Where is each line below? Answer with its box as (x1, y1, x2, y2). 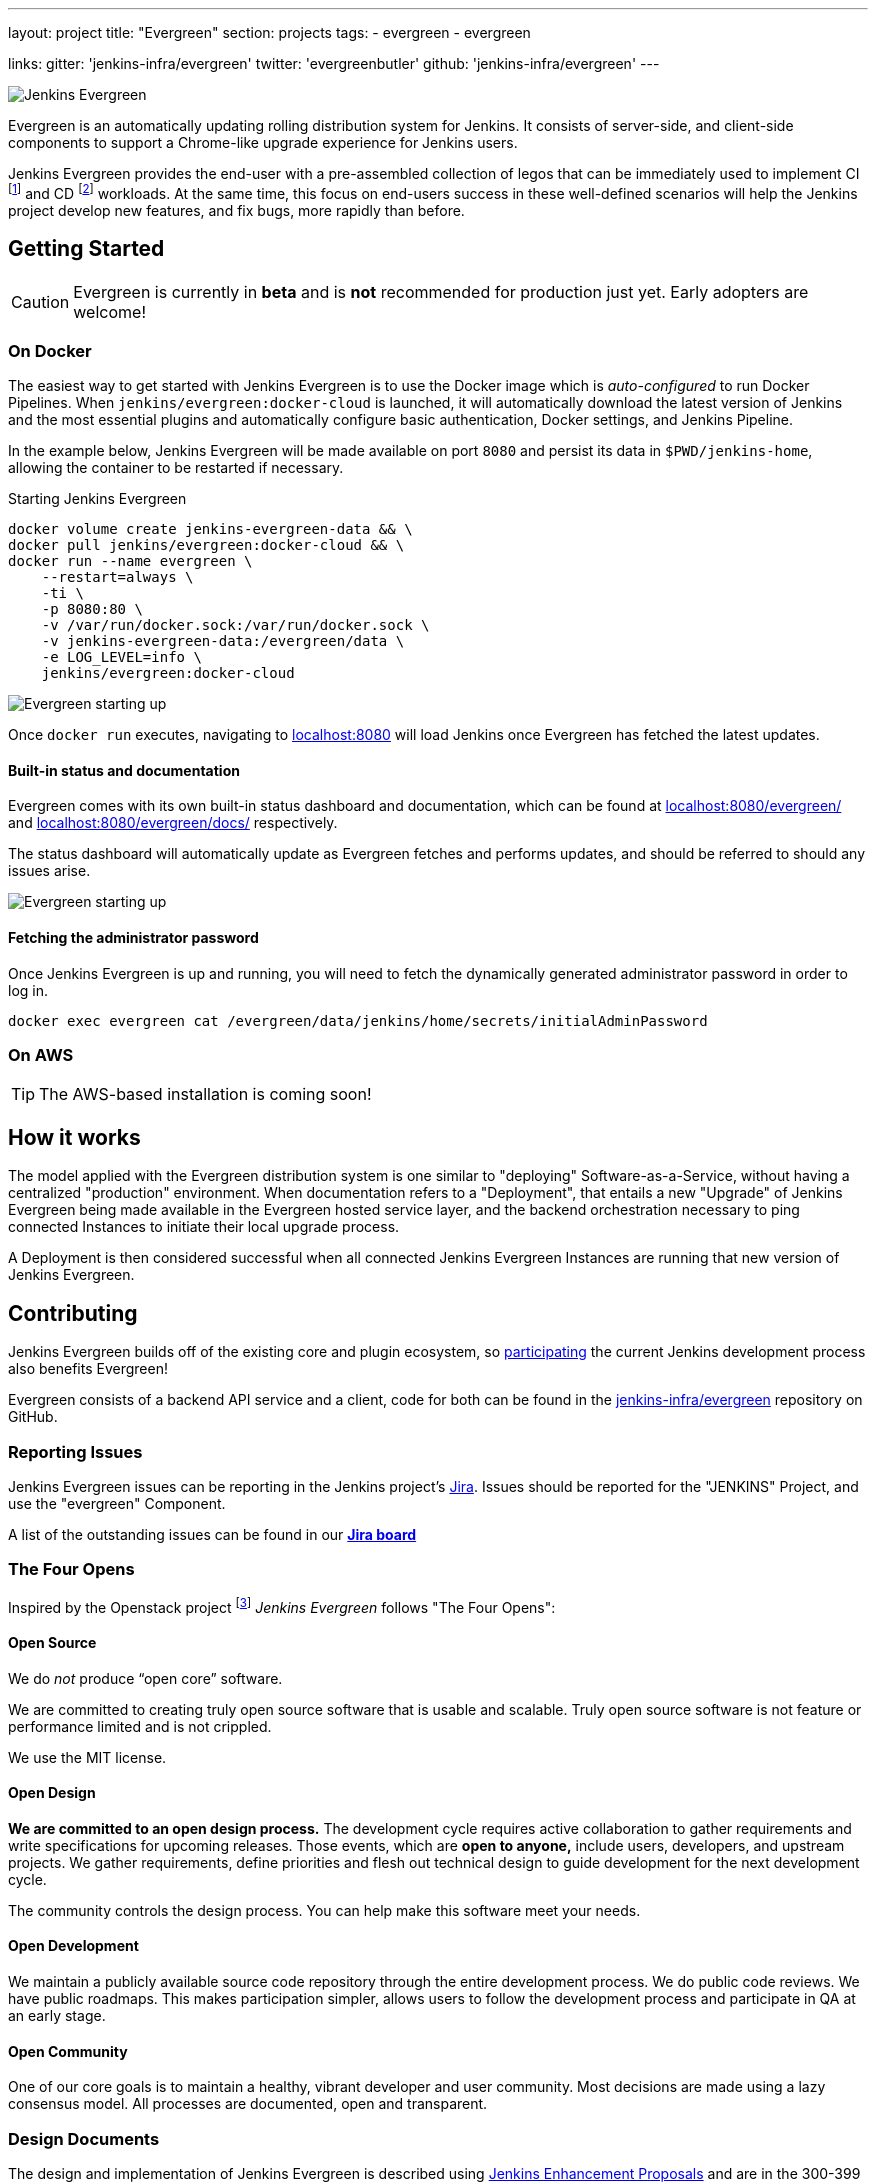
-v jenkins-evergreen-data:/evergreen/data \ (41, 633, 405, 650)
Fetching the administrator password (8, 929, 259, 947)
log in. (8, 981, 49, 999)
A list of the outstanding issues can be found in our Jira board (8, 1525, 417, 1543)
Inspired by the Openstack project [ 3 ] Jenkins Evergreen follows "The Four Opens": (8, 1595, 556, 1616)
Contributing (8, 1300, 138, 1326)
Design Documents (8, 2128, 160, 2149)
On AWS (8, 1045, 74, 1066)
